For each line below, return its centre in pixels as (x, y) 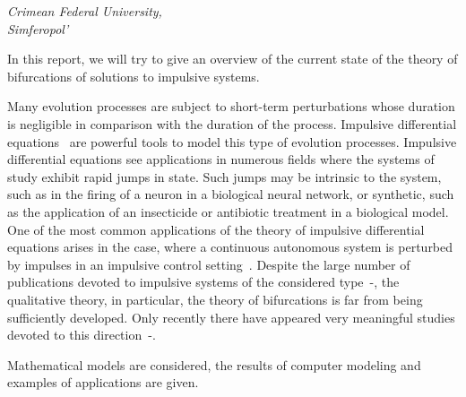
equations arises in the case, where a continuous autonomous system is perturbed (230, 247)
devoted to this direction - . (82, 335)
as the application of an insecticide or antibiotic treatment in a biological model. (228, 211)
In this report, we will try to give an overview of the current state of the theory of (233, 59)
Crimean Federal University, (85, 11)
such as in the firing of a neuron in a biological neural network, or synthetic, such (231, 194)
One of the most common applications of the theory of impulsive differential (216, 229)
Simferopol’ (38, 28)
